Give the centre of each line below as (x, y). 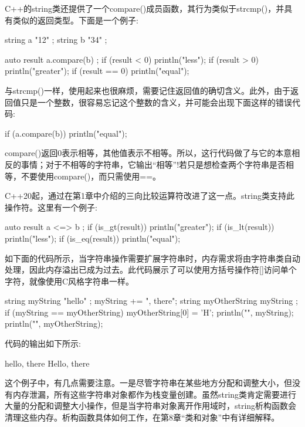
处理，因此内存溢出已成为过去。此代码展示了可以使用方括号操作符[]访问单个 (151, 270)
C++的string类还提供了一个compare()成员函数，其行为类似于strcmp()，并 (145, 8)
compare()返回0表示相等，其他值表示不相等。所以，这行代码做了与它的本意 (148, 153)
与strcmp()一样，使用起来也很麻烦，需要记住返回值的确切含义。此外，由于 (148, 90)
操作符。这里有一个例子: (51, 207)
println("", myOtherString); (54, 323)
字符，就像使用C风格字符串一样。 (70, 281)
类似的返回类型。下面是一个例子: (75, 20)
